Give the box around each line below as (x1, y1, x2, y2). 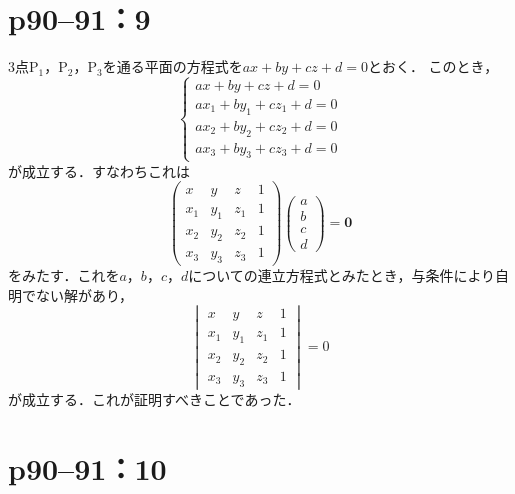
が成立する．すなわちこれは (8, 160, 190, 181)
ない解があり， (35, 284, 134, 305)
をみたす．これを (8, 264, 120, 285)
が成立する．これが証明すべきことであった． (8, 388, 301, 409)
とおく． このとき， (367, 56, 499, 77)
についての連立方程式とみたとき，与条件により (188, 264, 496, 285)
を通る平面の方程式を (102, 56, 243, 77)
